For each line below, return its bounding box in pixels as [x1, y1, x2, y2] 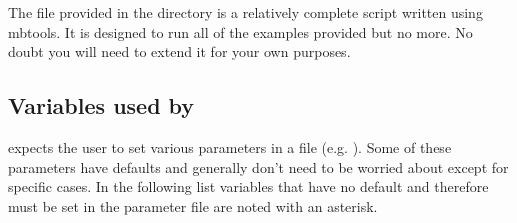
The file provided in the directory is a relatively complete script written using [8, 2, 483, 22]
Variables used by [8, 90, 195, 121]
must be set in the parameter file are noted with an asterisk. [8, 195, 378, 216]
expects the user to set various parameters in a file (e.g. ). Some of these [8, 136, 452, 157]
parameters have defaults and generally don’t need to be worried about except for [8, 156, 509, 177]
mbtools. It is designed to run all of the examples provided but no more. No [8, 21, 473, 42]
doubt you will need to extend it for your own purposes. [8, 41, 351, 62]
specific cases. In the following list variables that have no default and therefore [8, 176, 489, 197]
